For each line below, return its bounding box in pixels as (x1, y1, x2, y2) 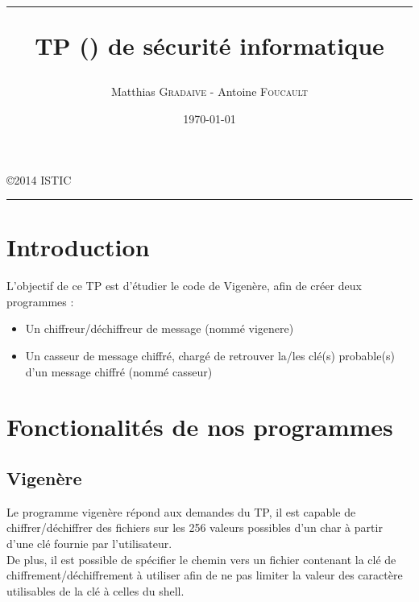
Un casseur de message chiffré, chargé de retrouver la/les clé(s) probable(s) (25, 347, 395, 364)
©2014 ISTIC (6, 171, 72, 188)
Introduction (6, 230, 150, 264)
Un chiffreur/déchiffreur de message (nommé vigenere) (25, 320, 294, 337)
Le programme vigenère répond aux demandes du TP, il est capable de (6, 503, 356, 520)
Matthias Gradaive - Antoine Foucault (110, 83, 309, 100)
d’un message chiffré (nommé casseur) (25, 363, 213, 380)
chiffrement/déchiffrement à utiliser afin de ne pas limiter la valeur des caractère (6, 567, 403, 583)
